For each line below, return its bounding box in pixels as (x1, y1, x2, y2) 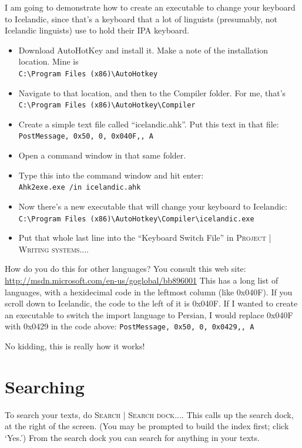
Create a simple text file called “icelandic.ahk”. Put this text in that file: (18, 117, 279, 130)
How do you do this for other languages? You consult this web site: (5, 262, 246, 275)
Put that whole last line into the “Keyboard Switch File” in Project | (18, 231, 271, 244)
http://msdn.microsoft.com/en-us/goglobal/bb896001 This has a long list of (5, 274, 278, 286)
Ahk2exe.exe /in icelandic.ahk (18, 183, 141, 192)
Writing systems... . (18, 242, 89, 255)
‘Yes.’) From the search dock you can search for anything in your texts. (5, 431, 260, 443)
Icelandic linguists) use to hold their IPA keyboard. (5, 24, 189, 36)
